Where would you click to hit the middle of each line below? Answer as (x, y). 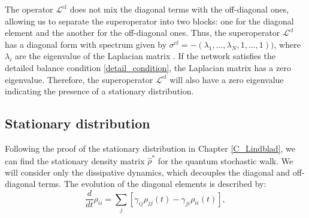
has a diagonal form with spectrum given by (86, 44)
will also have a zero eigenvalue (227, 79)
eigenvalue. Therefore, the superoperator (79, 79)
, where (287, 44)
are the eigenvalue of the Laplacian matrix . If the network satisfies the (145, 56)
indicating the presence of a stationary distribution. (99, 91)
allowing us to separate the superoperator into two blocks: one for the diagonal (149, 21)
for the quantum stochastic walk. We (225, 160)
